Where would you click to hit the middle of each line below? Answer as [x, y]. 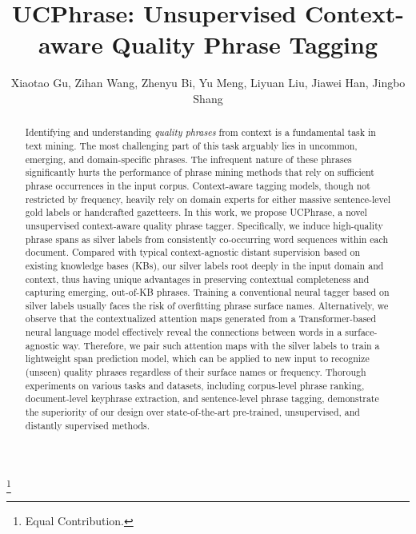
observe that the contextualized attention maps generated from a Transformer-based [201, 319]
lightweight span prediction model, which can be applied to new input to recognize [197, 359]
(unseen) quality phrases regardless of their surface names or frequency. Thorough [196, 372]
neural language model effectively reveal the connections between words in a [184, 332]
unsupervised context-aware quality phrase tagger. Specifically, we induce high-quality [204, 225]
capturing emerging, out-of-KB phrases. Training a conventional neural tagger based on [207, 292]
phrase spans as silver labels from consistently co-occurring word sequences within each [207, 239]
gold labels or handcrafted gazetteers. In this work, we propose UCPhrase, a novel [196, 212]
